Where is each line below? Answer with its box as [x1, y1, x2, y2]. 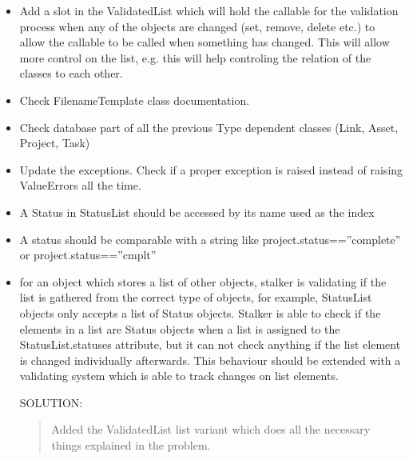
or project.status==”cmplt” [19, 246, 157, 263]
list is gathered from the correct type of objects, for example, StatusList [19, 289, 372, 306]
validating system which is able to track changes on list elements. [19, 367, 339, 384]
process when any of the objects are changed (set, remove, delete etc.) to [19, 18, 375, 34]
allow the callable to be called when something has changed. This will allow [19, 34, 390, 50]
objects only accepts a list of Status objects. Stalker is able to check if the [19, 304, 381, 321]
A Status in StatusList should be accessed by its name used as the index [19, 203, 375, 220]
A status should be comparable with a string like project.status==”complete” [19, 230, 401, 247]
